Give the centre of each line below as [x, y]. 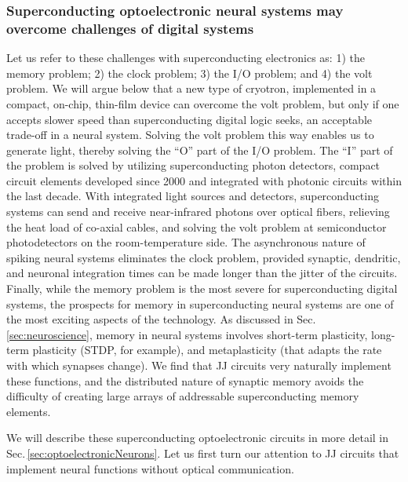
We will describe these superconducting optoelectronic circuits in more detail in [198, 438]
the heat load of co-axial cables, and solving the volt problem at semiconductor [197, 226]
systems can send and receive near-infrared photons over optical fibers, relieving [198, 212]
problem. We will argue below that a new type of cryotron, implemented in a [191, 88]
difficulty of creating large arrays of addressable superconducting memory [183, 396]
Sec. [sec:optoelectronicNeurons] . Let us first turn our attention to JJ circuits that [203, 453]
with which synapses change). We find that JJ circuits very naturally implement [199, 365]
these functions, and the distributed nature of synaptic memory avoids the [185, 380]
